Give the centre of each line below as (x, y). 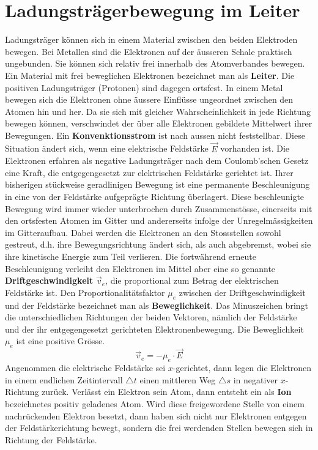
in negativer (256, 379)
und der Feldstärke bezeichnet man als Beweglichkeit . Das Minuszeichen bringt (157, 305)
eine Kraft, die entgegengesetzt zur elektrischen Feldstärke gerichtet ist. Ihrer (149, 172)
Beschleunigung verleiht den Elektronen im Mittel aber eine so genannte (140, 268)
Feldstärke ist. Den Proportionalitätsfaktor (85, 292)
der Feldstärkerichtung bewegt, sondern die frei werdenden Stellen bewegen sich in (159, 428)
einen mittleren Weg (178, 379)
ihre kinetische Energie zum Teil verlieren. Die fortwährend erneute (131, 256)
